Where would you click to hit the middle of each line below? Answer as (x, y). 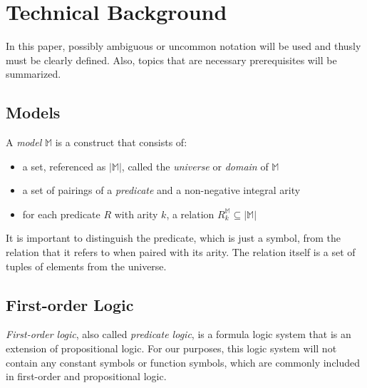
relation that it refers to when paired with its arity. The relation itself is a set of (181, 252)
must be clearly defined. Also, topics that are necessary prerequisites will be (171, 60)
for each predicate (61, 214)
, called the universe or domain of (195, 166)
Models (33, 112)
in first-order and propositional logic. (86, 376)
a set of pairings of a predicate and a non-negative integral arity (161, 190)
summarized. (33, 74)
